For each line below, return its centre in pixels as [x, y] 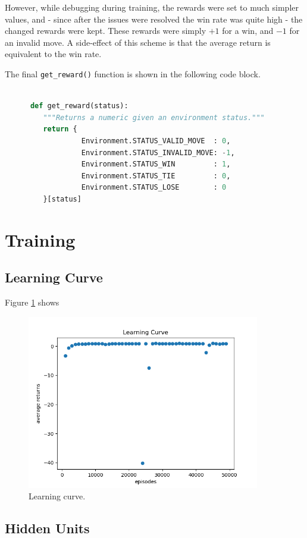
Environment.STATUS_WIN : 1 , [156, 164]
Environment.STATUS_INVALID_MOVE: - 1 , [158, 152]
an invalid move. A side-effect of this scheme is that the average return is [138, 42]
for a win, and [248, 31]
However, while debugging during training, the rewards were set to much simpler [152, 7]
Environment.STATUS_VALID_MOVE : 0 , [156, 141]
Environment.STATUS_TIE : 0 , [156, 176]
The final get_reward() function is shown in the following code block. [133, 73]
